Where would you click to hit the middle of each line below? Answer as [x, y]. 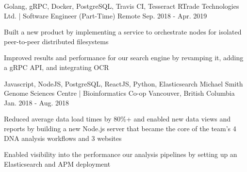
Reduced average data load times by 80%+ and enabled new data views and [117, 119]
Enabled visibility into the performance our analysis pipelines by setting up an [121, 154]
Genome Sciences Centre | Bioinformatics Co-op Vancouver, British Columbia [119, 93]
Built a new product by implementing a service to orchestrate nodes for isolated [123, 32]
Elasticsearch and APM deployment [57, 163]
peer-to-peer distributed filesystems [56, 41]
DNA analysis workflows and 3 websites [63, 138]
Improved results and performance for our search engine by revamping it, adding [124, 58]
